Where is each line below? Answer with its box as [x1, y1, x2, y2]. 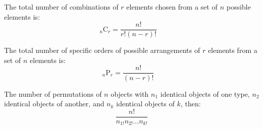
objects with [110, 88, 149, 99]
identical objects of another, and [4, 98, 104, 109]
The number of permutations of [4, 88, 102, 99]
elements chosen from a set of [126, 2, 218, 12]
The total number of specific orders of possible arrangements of [4, 45, 200, 55]
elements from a [208, 45, 257, 55]
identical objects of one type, [160, 88, 250, 99]
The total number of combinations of [4, 2, 119, 12]
